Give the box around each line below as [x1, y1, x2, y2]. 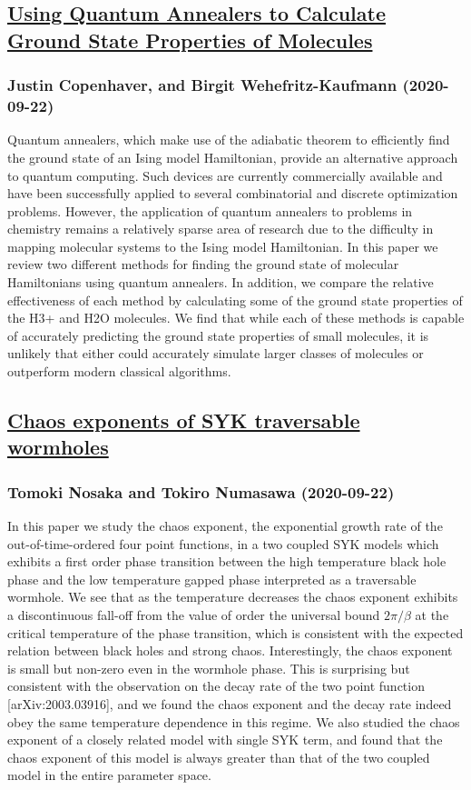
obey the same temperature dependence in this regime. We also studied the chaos [7, 712, 460, 731]
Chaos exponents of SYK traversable [7, 406, 360, 435]
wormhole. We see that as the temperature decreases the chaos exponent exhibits [7, 587, 458, 606]
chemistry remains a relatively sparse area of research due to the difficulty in [7, 219, 434, 238]
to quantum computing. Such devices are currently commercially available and [7, 165, 443, 185]
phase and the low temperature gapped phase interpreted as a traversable [7, 569, 417, 588]
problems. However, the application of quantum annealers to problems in [7, 201, 413, 220]
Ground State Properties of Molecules [7, 25, 373, 54]
